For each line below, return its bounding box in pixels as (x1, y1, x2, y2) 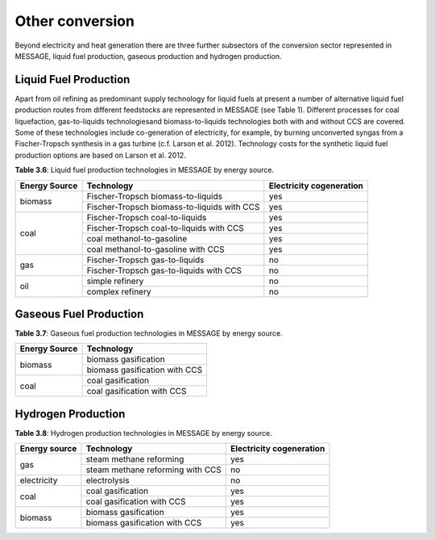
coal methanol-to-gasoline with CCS (86, 243, 225, 254)
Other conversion (14, 12, 135, 30)
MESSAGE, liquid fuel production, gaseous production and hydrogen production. (14, 51, 282, 61)
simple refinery (86, 275, 144, 287)
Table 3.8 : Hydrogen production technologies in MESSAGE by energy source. (14, 429, 273, 437)
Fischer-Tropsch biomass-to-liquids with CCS (86, 201, 260, 212)
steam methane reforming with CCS (85, 464, 222, 475)
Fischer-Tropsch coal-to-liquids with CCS (86, 222, 245, 233)
